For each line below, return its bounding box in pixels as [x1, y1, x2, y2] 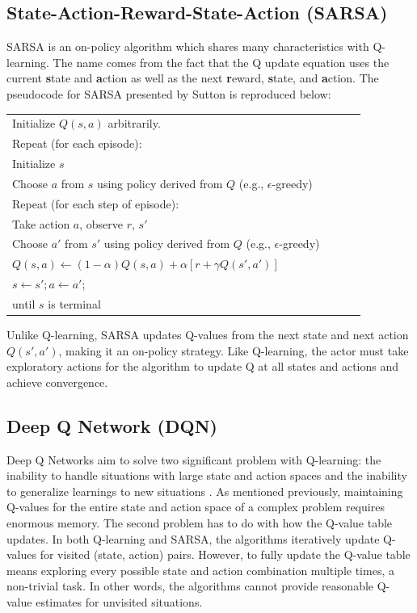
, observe [79, 215, 124, 232]
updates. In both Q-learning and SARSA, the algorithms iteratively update [6, 530, 380, 547]
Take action [12, 215, 70, 232]
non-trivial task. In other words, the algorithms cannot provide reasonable [6, 577, 374, 594]
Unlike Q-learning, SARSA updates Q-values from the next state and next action [6, 326, 409, 343]
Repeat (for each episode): [12, 135, 142, 152]
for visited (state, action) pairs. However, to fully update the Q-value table [40, 546, 411, 563]
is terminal [48, 295, 101, 312]
